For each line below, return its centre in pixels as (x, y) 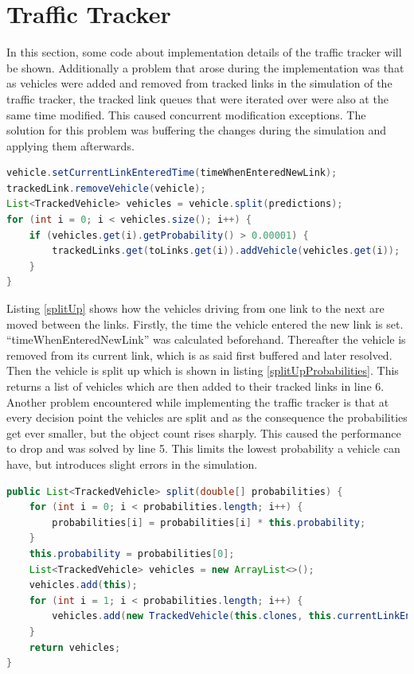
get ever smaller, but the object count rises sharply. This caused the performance (204, 432)
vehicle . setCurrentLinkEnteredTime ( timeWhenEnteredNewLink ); (172, 173)
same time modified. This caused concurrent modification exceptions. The (186, 114)
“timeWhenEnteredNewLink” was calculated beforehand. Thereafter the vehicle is (206, 339)
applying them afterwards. (70, 145)
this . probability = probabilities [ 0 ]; (132, 553)
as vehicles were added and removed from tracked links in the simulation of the (199, 83)
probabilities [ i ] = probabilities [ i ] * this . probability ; (209, 522)
